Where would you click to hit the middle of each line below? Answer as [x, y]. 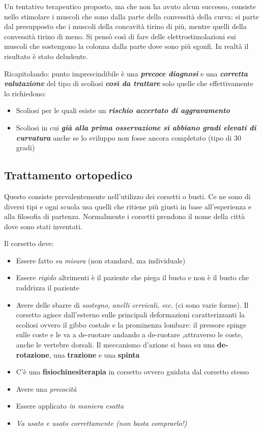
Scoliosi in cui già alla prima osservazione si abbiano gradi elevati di [136, 127]
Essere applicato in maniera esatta [70, 406]
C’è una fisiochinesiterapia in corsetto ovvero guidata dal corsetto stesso [133, 372]
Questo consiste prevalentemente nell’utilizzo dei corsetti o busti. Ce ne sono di [127, 196]
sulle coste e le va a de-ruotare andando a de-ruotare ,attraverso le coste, [129, 334]
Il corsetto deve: [29, 243]
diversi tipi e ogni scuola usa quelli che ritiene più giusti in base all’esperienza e [128, 206]
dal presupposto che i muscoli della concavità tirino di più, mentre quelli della [125, 26]
